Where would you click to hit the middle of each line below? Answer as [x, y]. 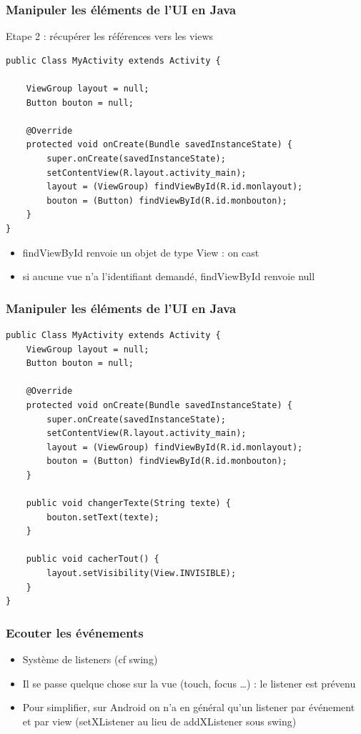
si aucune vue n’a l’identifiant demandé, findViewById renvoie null [169, 276]
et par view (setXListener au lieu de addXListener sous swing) [159, 721]
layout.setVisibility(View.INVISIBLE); [142, 574]
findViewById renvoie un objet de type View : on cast [141, 252]
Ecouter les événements [75, 632]
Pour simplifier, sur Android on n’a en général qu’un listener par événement [189, 707]
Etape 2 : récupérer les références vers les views [110, 36]
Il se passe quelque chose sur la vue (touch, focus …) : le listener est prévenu [189, 683]
